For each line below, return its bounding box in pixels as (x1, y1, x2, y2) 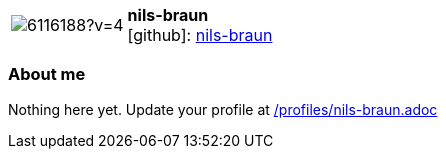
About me (8, 64, 86, 85)
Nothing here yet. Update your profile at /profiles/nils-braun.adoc (8, 100, 438, 118)
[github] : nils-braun (127, 25, 273, 45)
